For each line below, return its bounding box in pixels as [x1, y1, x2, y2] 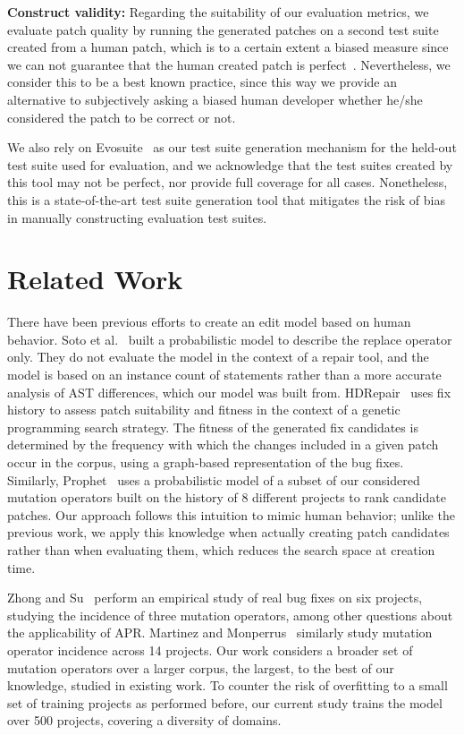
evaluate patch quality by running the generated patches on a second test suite [7, 20, 439, 38]
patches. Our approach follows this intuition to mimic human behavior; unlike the [7, 505, 455, 524]
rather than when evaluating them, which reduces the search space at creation [7, 540, 435, 559]
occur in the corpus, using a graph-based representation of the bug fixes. [7, 453, 404, 471]
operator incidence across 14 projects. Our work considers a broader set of [7, 640, 413, 659]
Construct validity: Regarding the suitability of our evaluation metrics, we [7, 3, 429, 21]
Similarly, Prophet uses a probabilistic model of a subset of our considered [7, 470, 420, 489]
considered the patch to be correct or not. [7, 107, 236, 126]
